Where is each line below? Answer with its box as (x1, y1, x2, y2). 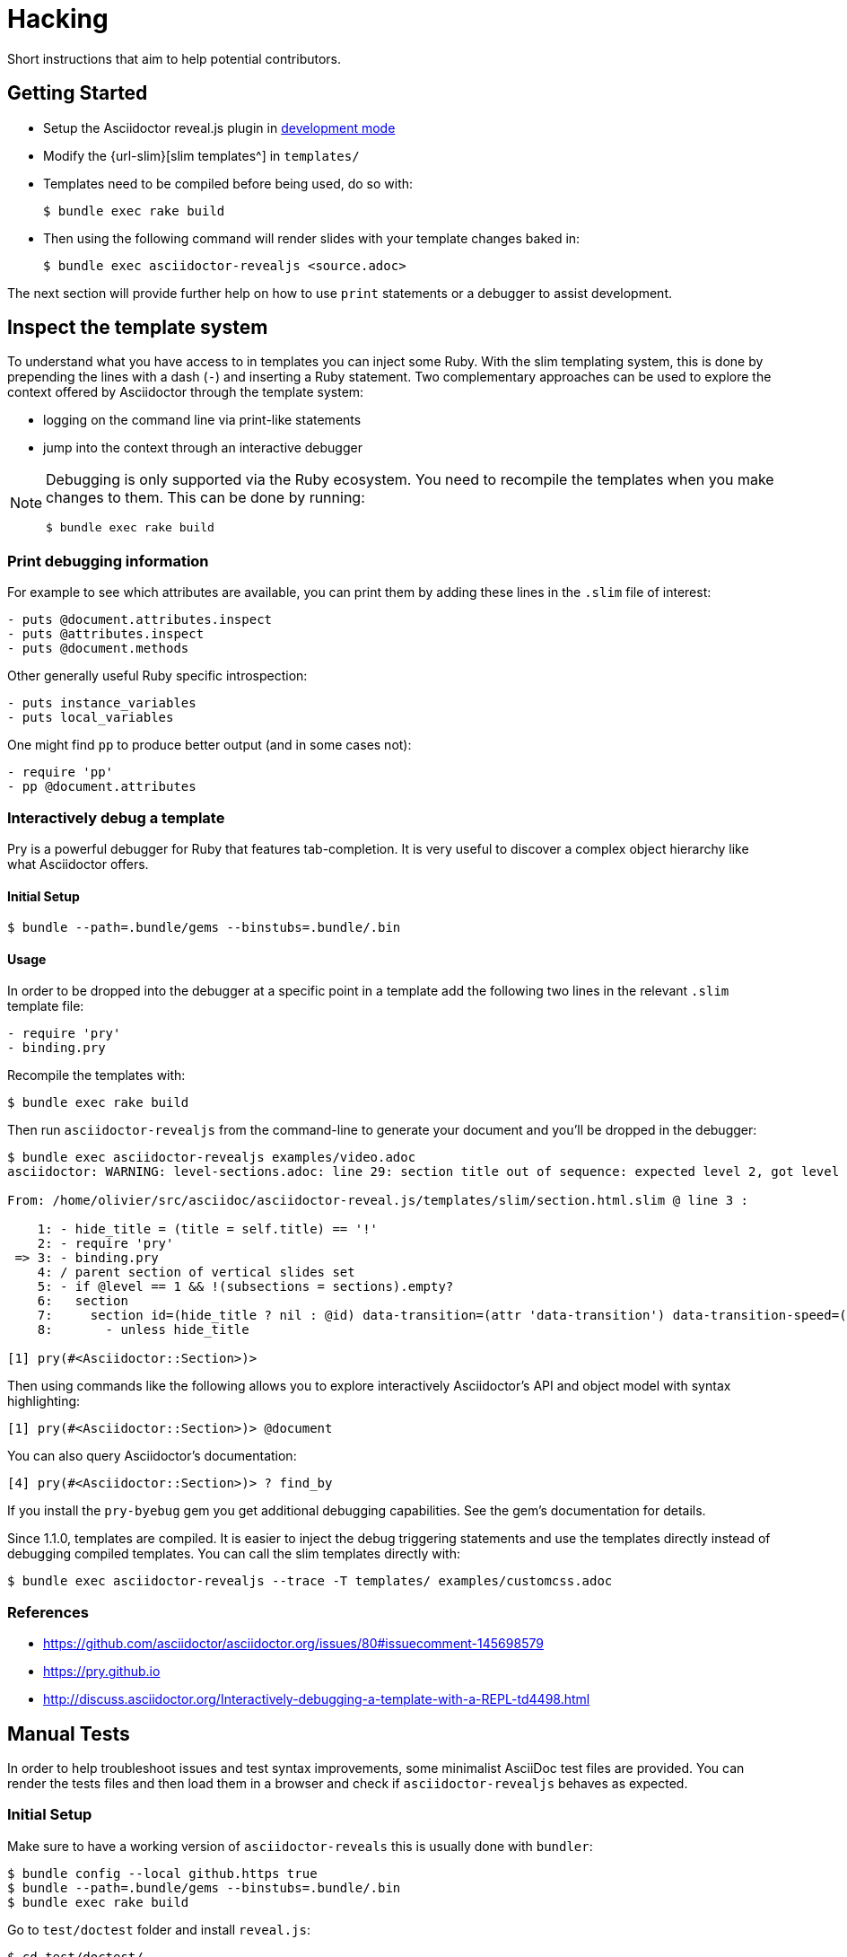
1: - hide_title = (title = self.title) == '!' (37, 1222, 379, 1237)
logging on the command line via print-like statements (43, 412, 362, 428)
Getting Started (7, 82, 148, 105)
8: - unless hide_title (37, 1322, 249, 1338)
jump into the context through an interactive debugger (43, 440, 362, 456)
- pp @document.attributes (7, 779, 196, 794)
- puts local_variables (7, 710, 174, 725)
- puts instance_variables (7, 696, 196, 711)
